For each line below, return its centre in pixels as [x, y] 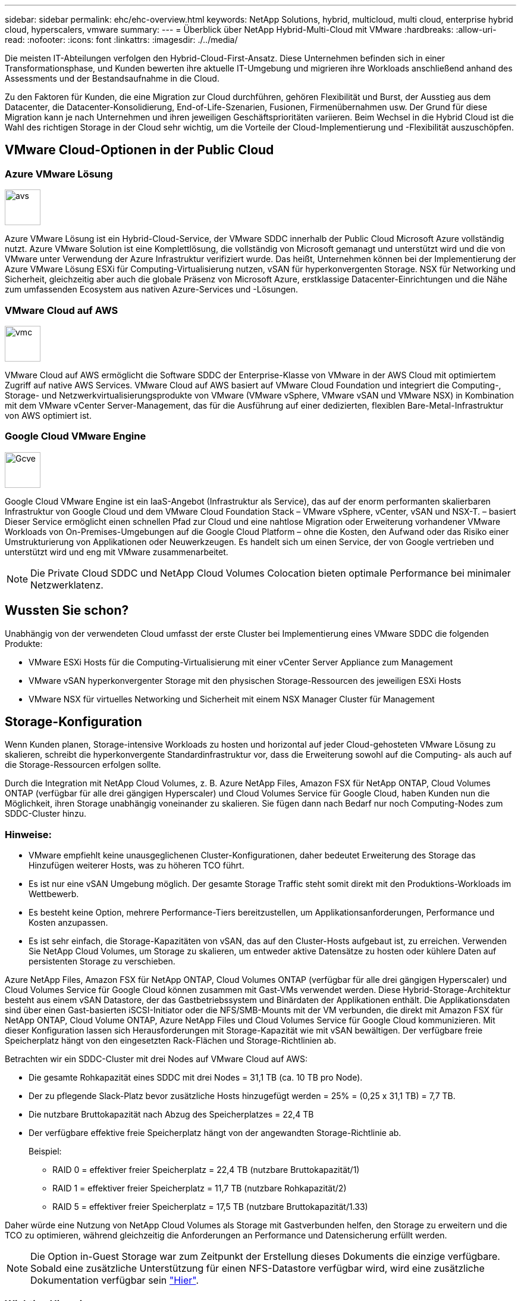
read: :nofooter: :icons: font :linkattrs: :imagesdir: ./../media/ [121, 40]
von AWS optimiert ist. [48, 415]
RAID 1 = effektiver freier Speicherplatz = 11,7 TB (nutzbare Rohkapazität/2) [200, 1188]
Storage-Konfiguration [73, 721]
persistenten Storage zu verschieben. [102, 961]
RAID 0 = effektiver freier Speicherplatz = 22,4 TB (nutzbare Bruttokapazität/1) [206, 1170]
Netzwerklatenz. [67, 585]
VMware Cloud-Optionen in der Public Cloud [139, 150]
